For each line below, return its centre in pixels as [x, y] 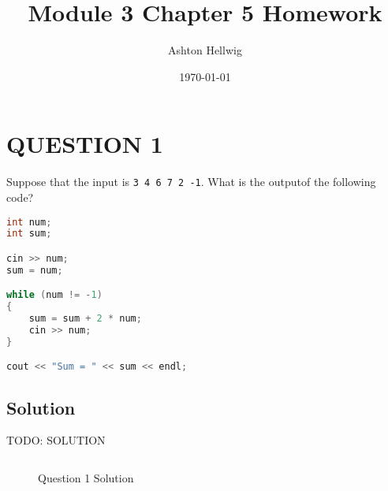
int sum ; [29, 234]
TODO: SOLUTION [56, 440]
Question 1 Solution [86, 478]
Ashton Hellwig [205, 50]
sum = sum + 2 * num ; [85, 319]
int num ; [29, 222]
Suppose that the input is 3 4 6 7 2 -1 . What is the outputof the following [191, 182]
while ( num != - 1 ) [54, 295]
